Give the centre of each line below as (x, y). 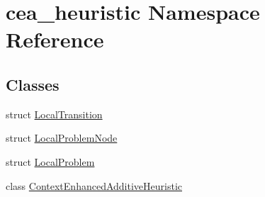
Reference (55, 39)
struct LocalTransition (54, 114)
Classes (33, 84)
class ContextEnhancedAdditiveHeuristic (94, 185)
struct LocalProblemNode (62, 138)
